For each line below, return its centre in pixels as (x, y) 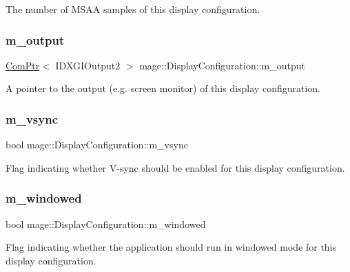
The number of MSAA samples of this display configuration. (133, 9)
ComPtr (23, 65)
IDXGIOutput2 (88, 65)
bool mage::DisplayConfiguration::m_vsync (97, 145)
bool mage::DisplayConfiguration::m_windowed (106, 224)
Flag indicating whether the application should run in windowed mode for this (171, 247)
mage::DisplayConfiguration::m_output (222, 65)
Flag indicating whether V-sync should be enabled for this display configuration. (175, 167)
